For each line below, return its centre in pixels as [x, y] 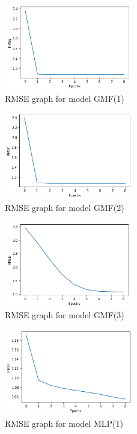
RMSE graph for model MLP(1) [64, 423]
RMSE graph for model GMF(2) [65, 208]
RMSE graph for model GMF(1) [65, 98]
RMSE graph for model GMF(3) [65, 315]
